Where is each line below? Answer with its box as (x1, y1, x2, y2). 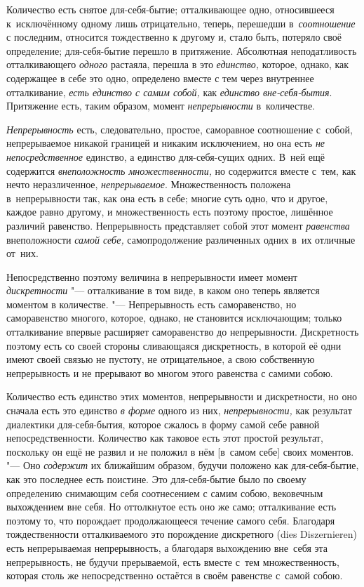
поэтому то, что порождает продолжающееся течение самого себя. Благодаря (6, 513, 335, 527)
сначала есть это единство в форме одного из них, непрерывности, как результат (6, 403, 352, 418)
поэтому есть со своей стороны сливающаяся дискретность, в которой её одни (6, 338, 342, 352)
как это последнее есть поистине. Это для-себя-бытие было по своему (6, 472, 306, 486)
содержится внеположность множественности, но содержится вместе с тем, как (6, 163, 356, 178)
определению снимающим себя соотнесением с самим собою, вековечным (6, 485, 323, 500)
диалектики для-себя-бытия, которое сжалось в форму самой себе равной (6, 416, 320, 431)
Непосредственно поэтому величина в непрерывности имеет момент (6, 269, 298, 284)
